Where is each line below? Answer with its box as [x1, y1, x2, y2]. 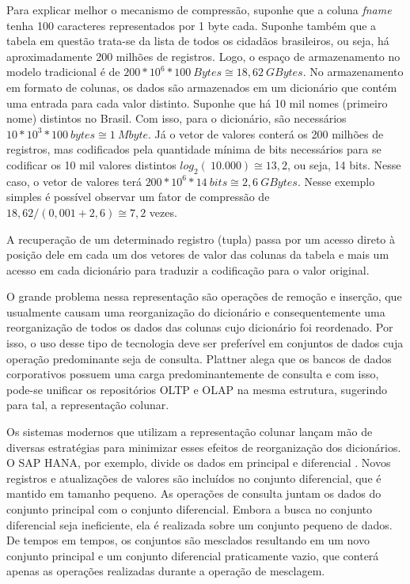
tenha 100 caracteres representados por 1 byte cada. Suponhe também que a [6, 17, 377, 33]
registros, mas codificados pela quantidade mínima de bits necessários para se [6, 141, 382, 157]
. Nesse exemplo [297, 173, 375, 189]
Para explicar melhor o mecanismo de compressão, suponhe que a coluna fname [6, 2, 392, 17]
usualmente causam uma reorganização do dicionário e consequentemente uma [6, 303, 385, 320]
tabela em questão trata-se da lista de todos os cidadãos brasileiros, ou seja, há [6, 32, 389, 49]
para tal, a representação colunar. [6, 396, 169, 413]
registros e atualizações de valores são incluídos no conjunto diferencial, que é [6, 469, 382, 486]
